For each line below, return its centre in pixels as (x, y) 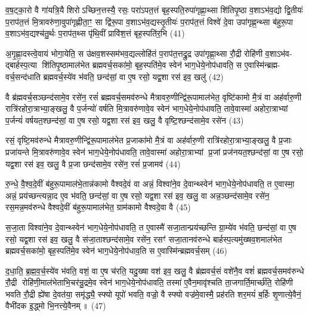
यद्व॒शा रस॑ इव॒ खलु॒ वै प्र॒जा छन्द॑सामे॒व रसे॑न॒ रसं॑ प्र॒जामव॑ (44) (93, 163)
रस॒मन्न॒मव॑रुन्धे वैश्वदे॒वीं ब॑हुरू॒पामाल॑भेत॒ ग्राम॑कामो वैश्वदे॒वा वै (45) (98, 207)
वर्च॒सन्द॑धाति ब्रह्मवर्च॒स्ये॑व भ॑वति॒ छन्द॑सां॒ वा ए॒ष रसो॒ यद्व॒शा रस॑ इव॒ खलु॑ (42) (115, 76)
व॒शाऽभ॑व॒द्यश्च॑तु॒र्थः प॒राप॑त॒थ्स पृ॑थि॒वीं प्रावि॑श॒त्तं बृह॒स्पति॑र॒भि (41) (95, 33)
